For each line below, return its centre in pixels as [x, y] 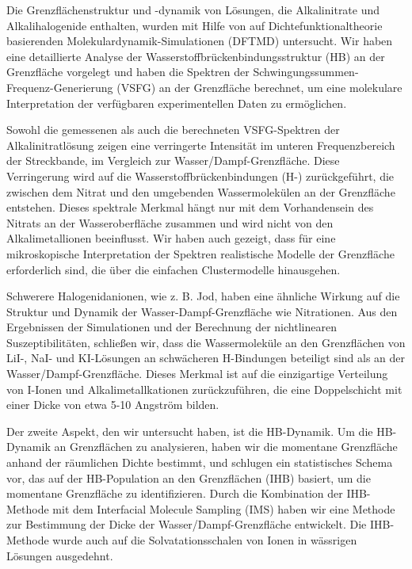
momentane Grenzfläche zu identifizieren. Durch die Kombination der [175, 493]
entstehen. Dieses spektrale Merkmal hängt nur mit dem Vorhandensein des [190, 207]
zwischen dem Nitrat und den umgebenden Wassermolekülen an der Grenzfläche [201, 191]
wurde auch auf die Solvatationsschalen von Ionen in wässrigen [205, 540]
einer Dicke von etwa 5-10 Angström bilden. [113, 405]
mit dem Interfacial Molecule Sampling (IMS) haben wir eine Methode [224, 508]
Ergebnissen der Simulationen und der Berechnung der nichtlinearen [172, 327]
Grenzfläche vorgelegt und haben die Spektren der [128, 72]
